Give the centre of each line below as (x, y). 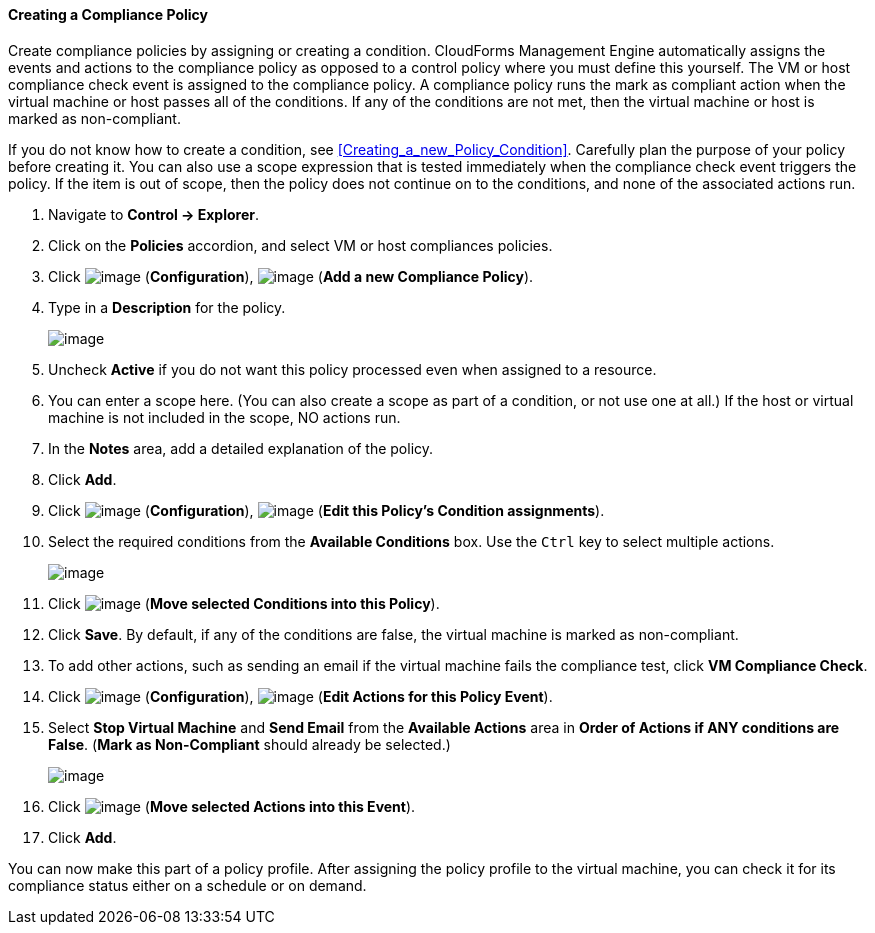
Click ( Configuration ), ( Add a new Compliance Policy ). (291, 276)
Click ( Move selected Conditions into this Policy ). (244, 603)
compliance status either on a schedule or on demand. (187, 885)
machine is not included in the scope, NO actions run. (224, 417)
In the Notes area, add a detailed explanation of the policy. (241, 448)
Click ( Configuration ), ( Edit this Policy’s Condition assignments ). (326, 510)
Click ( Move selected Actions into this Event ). (232, 806)
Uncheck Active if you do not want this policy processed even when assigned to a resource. (352, 369)
